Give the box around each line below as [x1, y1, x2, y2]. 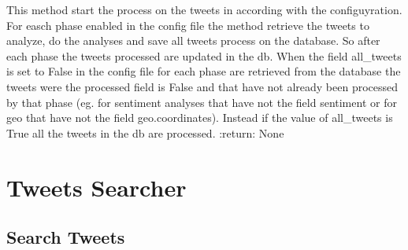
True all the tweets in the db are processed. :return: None [6, 124, 284, 141]
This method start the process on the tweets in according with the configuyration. [6, 2, 402, 17]
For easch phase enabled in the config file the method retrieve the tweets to [6, 17, 369, 33]
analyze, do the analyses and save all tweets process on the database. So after [6, 32, 380, 49]
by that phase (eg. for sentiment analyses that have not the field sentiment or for [6, 94, 397, 110]
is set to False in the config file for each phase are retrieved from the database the [6, 63, 401, 79]
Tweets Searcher [6, 171, 187, 203]
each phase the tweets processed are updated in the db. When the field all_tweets [6, 47, 402, 64]
